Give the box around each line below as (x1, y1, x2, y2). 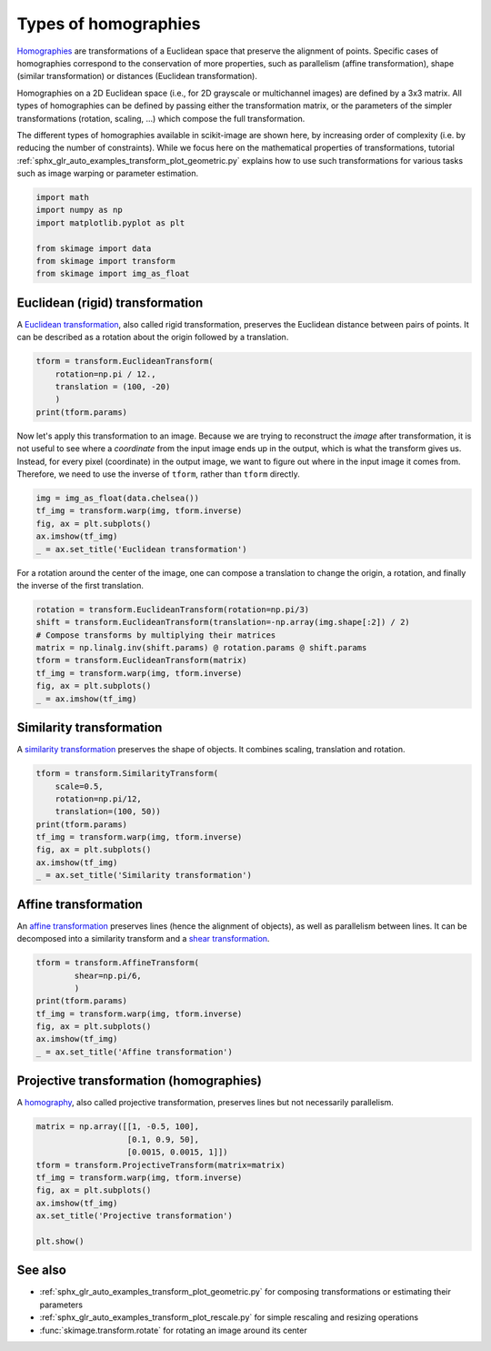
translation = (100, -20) (55, 382, 171, 392)
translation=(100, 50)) (55, 806, 161, 817)
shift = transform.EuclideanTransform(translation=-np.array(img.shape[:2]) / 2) (35, 617, 411, 628)
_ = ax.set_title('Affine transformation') (35, 1046, 234, 1057)
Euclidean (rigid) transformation (16, 295, 204, 310)
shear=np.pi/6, (74, 970, 143, 981)
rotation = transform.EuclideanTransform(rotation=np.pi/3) (35, 604, 310, 614)
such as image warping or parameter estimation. (16, 168, 199, 179)
